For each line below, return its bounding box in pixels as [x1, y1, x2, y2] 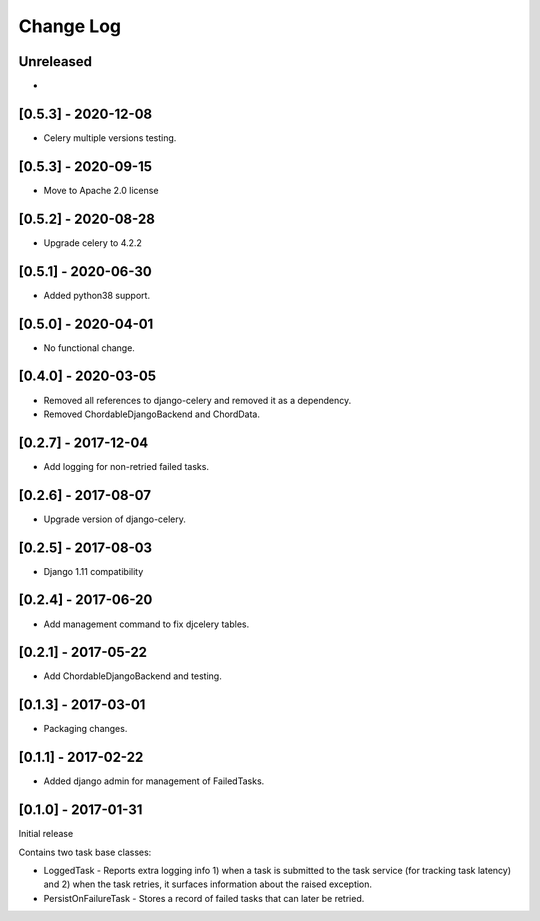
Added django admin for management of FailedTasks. [43, 775, 265, 787]
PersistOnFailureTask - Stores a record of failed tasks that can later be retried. [43, 892, 365, 904]
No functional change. [43, 341, 135, 354]
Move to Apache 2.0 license [43, 184, 159, 196]
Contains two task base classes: [18, 846, 152, 858]
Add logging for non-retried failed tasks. [43, 460, 210, 472]
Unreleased [18, 53, 93, 70]
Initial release [18, 828, 74, 840]
